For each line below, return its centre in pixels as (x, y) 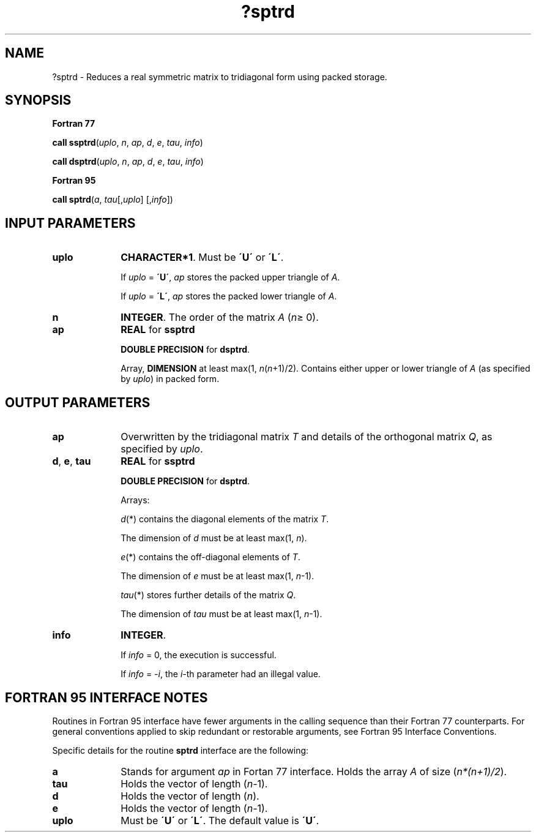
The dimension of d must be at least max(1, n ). (214, 538)
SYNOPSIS (38, 100)
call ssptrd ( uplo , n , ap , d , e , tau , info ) (128, 143)
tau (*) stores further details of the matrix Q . (208, 595)
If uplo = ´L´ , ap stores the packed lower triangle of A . (229, 296)
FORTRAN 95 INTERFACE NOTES (106, 697)
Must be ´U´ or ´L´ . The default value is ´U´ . (220, 820)
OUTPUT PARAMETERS (78, 402)
